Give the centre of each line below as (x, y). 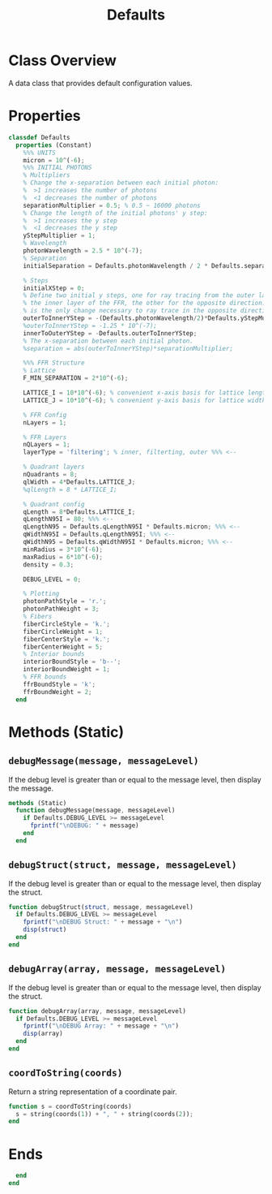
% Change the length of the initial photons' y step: (115, 213)
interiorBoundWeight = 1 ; (67, 670)
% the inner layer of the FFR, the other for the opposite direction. (144, 303)
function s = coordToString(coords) (70, 1106)
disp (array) (43, 1034)
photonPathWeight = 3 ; (61, 609)
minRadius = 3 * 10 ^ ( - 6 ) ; (63, 550)
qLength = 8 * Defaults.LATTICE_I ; (79, 512)
